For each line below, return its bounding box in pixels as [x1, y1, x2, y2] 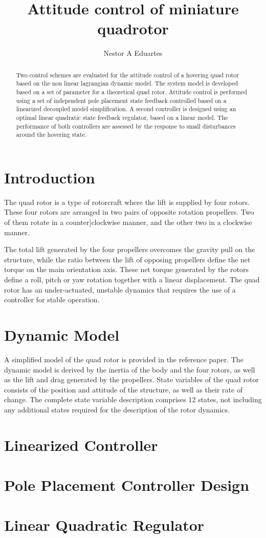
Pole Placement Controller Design [4, 474, 250, 495]
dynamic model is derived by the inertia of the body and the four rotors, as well [4, 364, 255, 375]
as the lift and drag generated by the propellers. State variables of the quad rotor [4, 374, 259, 385]
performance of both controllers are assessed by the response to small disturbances [16, 121, 236, 130]
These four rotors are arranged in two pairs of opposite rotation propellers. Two [4, 206, 254, 217]
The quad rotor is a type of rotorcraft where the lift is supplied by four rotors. [4, 196, 250, 207]
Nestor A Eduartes [103, 48, 163, 58]
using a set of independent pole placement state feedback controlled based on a [16, 96, 227, 105]
